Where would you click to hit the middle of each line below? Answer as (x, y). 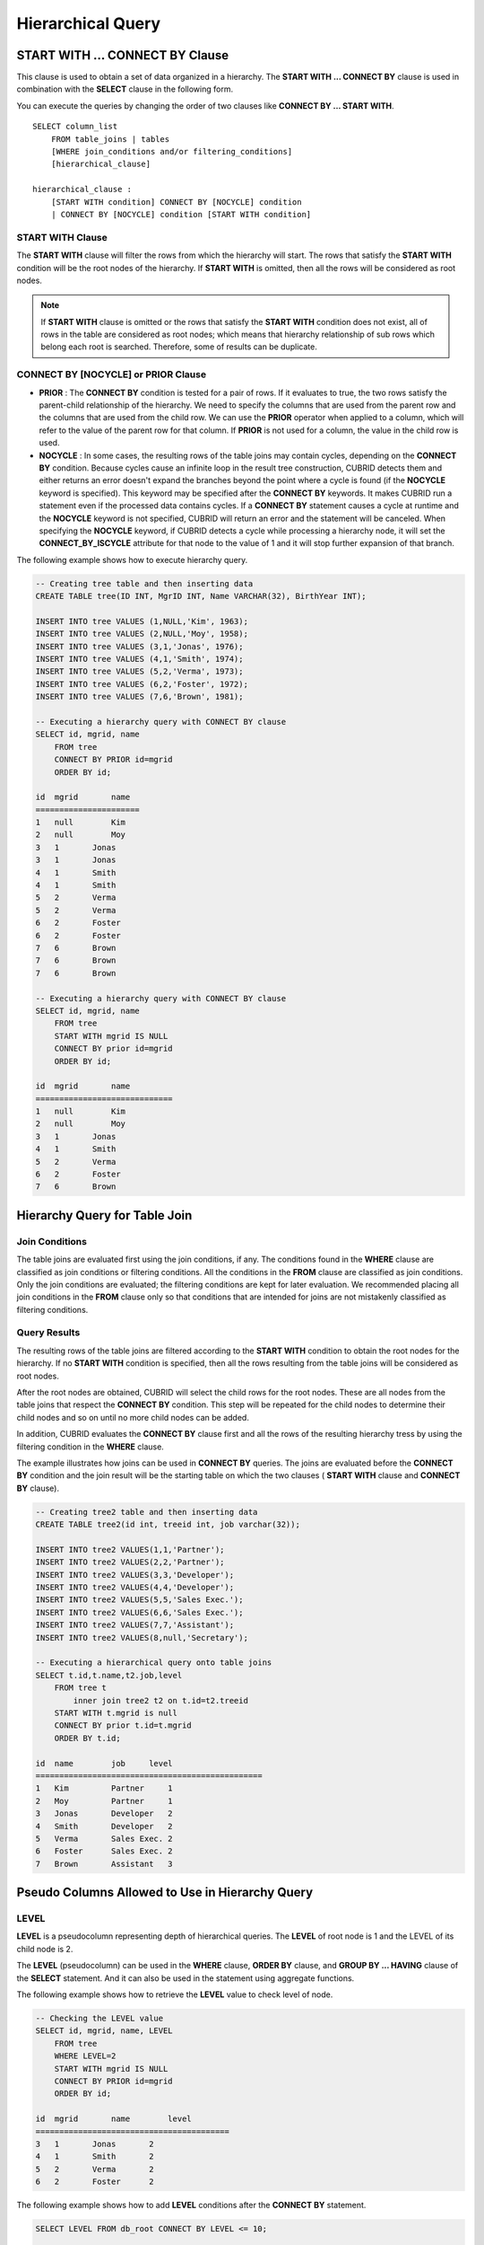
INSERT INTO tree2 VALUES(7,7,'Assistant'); (135, 1625)
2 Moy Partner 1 (104, 1801)
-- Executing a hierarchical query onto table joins (154, 1663)
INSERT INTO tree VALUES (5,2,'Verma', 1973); (139, 672)
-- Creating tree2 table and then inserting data (147, 1512)
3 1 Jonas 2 (95, 2144)
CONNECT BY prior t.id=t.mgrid (123, 1726)
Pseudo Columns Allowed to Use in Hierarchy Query (165, 1893)
